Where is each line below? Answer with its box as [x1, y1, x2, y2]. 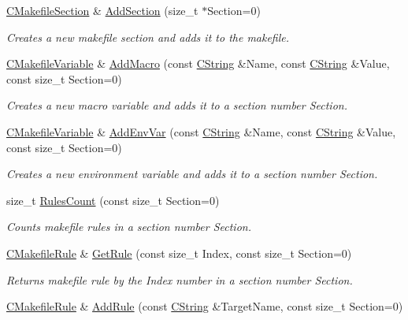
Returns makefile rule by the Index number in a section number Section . [6, 271, 353, 288]
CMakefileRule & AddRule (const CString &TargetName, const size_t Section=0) [6, 298, 403, 314]
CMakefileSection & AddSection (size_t [6, 2, 198, 18]
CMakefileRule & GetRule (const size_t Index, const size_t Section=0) [6, 244, 352, 261]
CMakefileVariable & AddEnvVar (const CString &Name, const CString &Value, [6, 123, 396, 140]
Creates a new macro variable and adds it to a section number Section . [6, 97, 347, 113]
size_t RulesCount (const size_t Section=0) [6, 192, 220, 208]
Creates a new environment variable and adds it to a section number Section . [6, 166, 378, 182]
